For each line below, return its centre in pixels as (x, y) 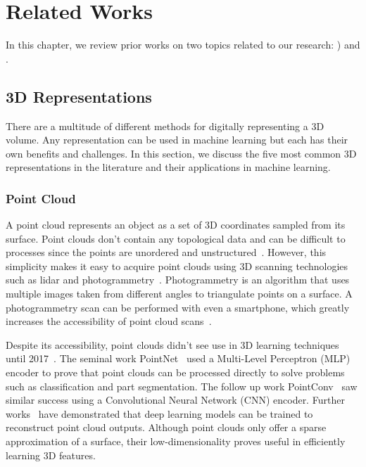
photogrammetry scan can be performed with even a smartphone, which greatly (178, 307)
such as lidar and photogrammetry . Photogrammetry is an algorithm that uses (178, 280)
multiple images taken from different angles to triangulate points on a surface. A (179, 294)
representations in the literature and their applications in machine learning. (168, 167)
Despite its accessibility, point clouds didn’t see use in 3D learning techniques (172, 344)
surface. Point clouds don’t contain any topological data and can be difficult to (176, 238)
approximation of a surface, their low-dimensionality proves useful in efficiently (176, 441)
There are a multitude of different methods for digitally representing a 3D (165, 126)
